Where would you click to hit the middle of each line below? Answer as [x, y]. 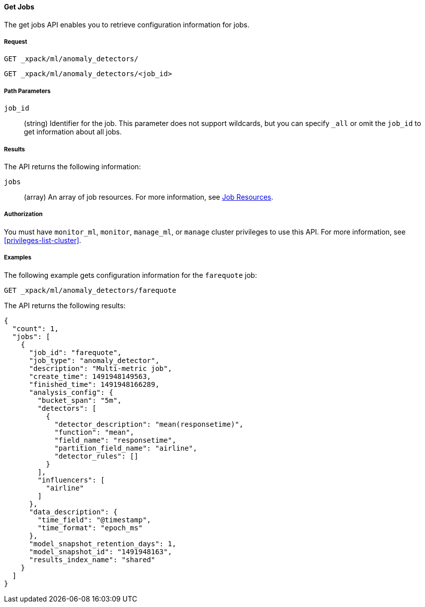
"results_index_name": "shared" [92, 559]
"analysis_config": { [71, 392]
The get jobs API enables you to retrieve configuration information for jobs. [127, 24]
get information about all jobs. [73, 132]
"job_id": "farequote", [75, 352]
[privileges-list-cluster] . [43, 240]
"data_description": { [73, 512]
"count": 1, [35, 328]
